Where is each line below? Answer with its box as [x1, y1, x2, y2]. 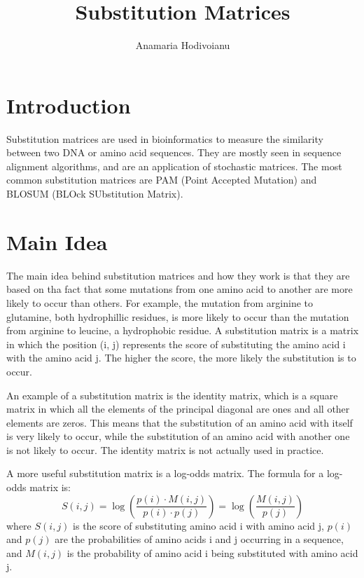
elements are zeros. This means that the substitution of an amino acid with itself [6, 415, 353, 429]
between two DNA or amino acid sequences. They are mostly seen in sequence [6, 145, 342, 160]
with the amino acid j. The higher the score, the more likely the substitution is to [6, 350, 356, 365]
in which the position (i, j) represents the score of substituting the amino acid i [6, 336, 346, 351]
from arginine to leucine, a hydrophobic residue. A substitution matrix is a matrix [6, 323, 359, 338]
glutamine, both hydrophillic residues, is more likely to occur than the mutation [6, 309, 349, 324]
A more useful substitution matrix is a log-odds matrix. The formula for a [6, 466, 324, 481]
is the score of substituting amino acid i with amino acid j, [73, 518, 324, 532]
